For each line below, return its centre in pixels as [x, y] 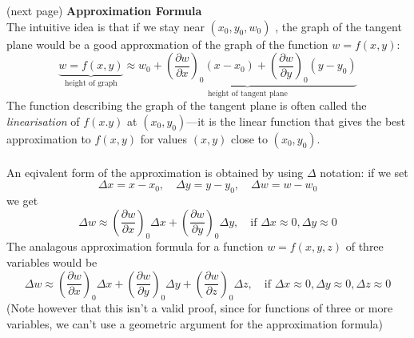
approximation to [49, 139]
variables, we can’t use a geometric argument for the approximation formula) [195, 323]
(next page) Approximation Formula [104, 10]
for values [164, 139]
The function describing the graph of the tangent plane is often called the [187, 105]
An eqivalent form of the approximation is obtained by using [155, 172]
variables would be [52, 262]
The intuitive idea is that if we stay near [105, 26]
